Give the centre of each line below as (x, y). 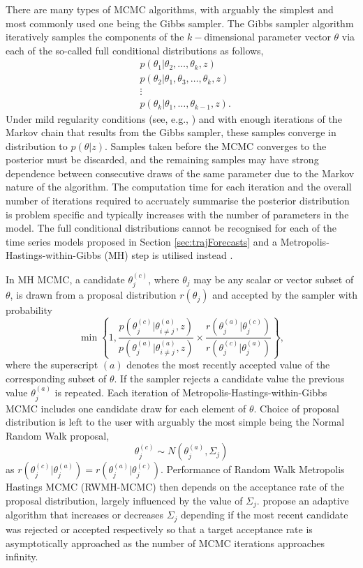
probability (29, 310)
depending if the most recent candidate (265, 515)
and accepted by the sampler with (285, 295)
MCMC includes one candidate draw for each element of (126, 408)
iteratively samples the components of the (95, 37)
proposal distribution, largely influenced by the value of (124, 501)
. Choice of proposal (296, 408)
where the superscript (52, 365)
